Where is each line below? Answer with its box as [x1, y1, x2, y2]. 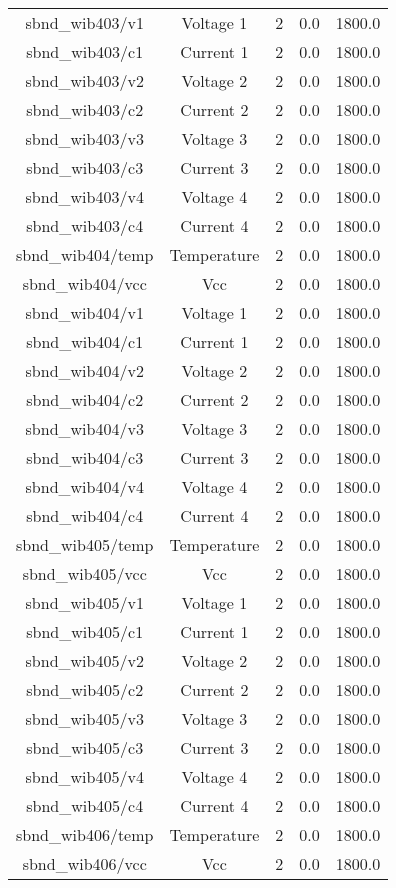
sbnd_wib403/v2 [25, 69, 144, 92]
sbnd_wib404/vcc [22, 272, 147, 295]
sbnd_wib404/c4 [26, 504, 144, 527]
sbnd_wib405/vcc [22, 562, 147, 585]
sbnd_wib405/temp [16, 533, 154, 556]
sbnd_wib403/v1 [25, 11, 144, 34]
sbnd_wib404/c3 [26, 446, 144, 469]
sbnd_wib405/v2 [25, 649, 144, 672]
